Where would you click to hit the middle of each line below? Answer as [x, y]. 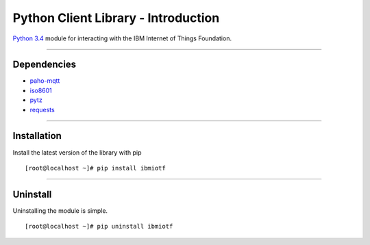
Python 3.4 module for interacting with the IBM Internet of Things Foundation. [122, 38]
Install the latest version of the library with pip [77, 152]
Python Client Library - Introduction [116, 18]
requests [42, 109]
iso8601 [41, 90]
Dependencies [45, 65]
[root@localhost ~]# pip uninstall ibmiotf [99, 227]
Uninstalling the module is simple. [60, 210]
